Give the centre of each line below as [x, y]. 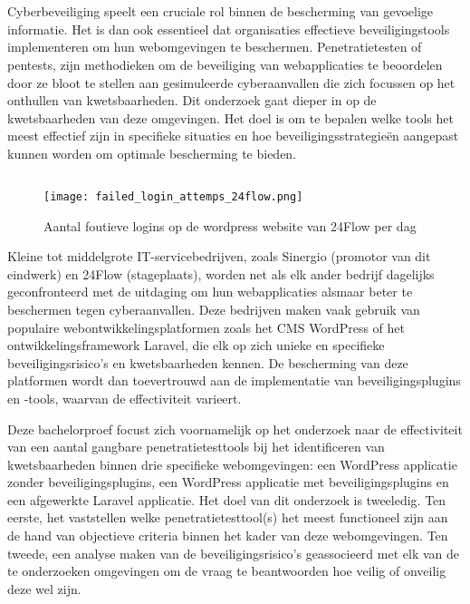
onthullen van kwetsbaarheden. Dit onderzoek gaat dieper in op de [192, 100]
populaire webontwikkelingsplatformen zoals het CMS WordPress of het [206, 327]
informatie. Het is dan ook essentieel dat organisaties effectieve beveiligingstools [229, 29]
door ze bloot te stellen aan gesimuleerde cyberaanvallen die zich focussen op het [231, 82]
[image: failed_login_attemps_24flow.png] [173, 196]
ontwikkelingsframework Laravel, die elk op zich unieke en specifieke [196, 345]
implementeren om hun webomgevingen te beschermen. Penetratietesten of [215, 47]
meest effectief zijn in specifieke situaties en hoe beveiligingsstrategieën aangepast [233, 136]
